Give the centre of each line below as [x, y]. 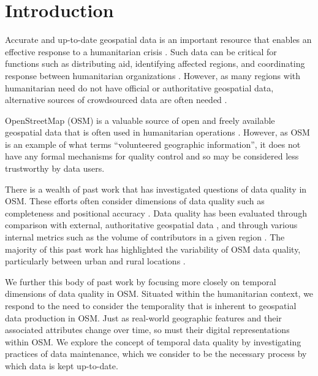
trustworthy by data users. [55, 168]
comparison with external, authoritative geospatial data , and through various [151, 225]
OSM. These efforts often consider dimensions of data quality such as [135, 201]
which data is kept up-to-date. [62, 365]
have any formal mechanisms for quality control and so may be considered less [152, 156]
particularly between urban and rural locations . [95, 261]
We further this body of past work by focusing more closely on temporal [141, 281]
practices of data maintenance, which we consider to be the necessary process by [156, 354]
